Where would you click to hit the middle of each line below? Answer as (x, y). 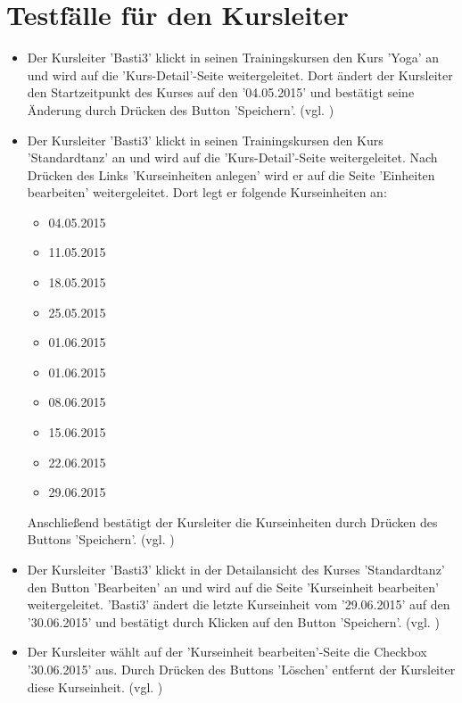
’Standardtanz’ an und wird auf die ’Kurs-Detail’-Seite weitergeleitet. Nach (232, 157)
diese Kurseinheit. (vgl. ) (95, 686)
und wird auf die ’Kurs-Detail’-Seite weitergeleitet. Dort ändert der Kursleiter (240, 74)
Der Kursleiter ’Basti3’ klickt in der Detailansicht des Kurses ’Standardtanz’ (236, 569)
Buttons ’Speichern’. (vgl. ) (101, 539)
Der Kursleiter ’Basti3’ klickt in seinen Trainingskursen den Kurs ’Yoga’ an (233, 58)
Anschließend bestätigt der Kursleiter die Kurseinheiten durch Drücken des (232, 521)
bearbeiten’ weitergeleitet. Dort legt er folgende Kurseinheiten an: (207, 192)
